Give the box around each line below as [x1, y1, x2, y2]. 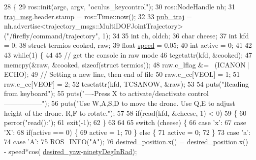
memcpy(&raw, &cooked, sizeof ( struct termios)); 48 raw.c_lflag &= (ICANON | [4, 59, 250, 69]
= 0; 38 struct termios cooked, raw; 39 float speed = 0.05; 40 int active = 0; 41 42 [4, 40, 252, 50]
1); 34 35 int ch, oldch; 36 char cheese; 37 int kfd [102, 30, 249, 40]
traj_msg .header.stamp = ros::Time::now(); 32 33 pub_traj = [4, 11, 192, 21]
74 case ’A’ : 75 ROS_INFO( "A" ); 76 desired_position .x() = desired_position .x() [4, 136, 249, 147]
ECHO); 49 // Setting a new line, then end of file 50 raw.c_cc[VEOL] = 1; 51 [4, 69, 240, 79]
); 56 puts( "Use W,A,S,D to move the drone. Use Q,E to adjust [44, 97, 235, 108]
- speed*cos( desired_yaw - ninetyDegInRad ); [4, 146, 137, 156]
